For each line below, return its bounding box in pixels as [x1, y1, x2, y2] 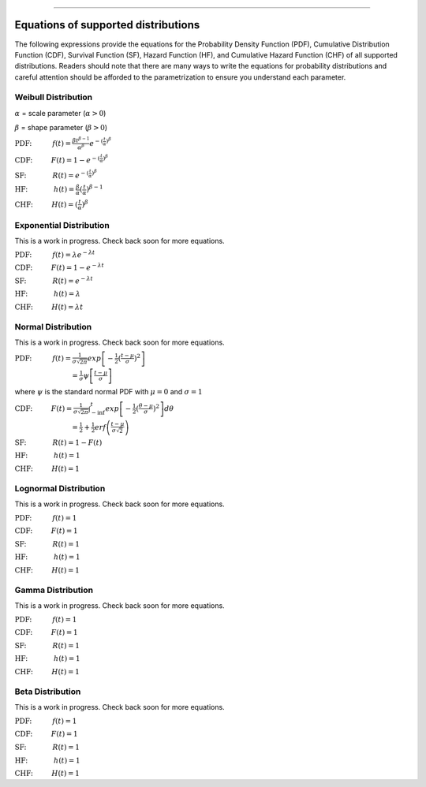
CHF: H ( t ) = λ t [14, 302, 84, 311]
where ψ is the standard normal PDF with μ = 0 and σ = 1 [14, 386, 203, 396]
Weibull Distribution [14, 91, 93, 103]
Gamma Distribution [14, 584, 94, 595]
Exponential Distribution [14, 219, 110, 230]
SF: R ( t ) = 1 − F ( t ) [14, 438, 103, 447]
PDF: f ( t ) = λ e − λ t [14, 248, 95, 259]
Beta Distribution [14, 686, 81, 697]
